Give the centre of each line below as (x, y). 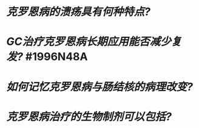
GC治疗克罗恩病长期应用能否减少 (89, 42)
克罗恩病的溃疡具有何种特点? (78, 12)
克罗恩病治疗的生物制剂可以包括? (89, 116)
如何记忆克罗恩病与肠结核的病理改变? (99, 87)
